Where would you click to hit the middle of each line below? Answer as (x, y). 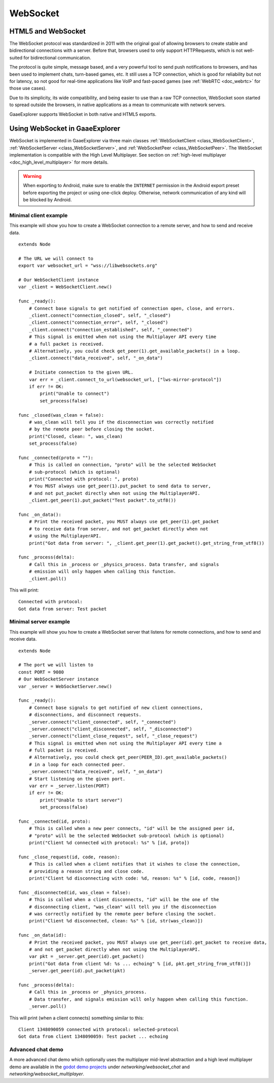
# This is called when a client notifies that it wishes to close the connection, (134, 864)
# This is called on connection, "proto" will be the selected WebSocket (123, 465)
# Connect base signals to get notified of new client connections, (116, 707)
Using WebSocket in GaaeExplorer (65, 129)
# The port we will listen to (56, 665)
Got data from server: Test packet (63, 609)
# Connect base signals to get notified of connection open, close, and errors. (132, 308)
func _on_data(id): (43, 935)
